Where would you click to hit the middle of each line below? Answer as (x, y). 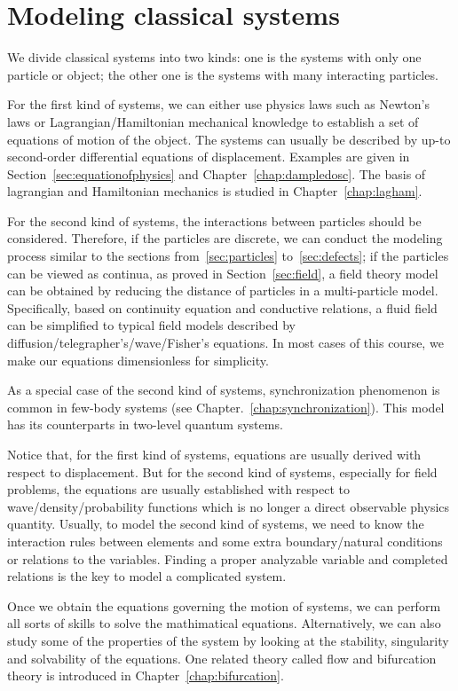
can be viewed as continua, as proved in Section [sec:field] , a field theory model (223, 273)
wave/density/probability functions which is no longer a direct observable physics (229, 506)
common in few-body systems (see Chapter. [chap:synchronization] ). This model (226, 407)
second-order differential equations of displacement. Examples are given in (209, 157)
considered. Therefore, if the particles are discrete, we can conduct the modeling (225, 238)
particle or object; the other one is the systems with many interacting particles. (223, 74)
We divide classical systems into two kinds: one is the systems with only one (214, 57)
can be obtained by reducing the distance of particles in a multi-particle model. (223, 291)
